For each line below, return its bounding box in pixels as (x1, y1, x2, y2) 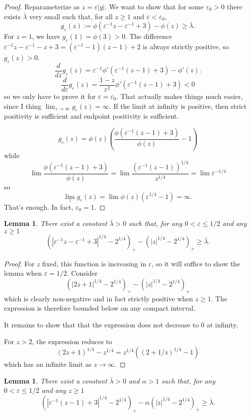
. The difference (125, 31, 172, 41)
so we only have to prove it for (4, 91, 96, 101)
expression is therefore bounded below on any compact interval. (4, 303, 195, 313)
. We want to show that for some (104, 1, 204, 11)
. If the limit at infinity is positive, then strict (109, 100, 247, 111)
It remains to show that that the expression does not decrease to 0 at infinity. (4, 319, 238, 329)
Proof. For (4, 258, 35, 268)
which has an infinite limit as (4, 359, 92, 369)
